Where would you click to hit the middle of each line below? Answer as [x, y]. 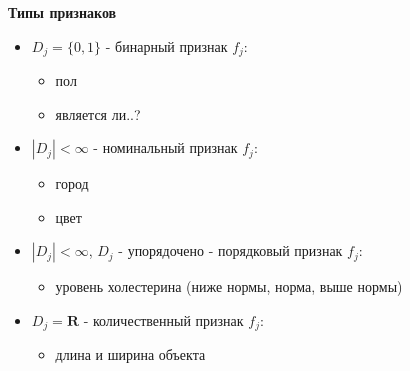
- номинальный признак [165, 147]
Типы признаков [62, 12]
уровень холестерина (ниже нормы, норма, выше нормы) [229, 286]
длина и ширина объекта [130, 354]
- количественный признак [163, 320]
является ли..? [98, 113]
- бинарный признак [166, 45]
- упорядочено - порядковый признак [230, 250]
